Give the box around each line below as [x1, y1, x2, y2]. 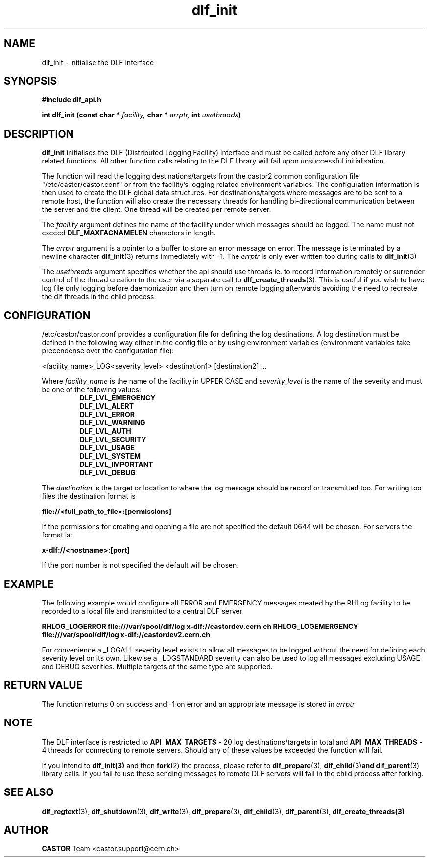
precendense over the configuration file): [42, 347, 174, 355]
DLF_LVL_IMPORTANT [79, 460, 153, 469]
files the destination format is [42, 492, 136, 501]
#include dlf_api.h [42, 95, 102, 104]
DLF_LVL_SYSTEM [79, 452, 141, 461]
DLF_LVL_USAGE [79, 443, 135, 452]
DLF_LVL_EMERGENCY [79, 394, 156, 402]
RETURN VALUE [4, 679, 83, 692]
